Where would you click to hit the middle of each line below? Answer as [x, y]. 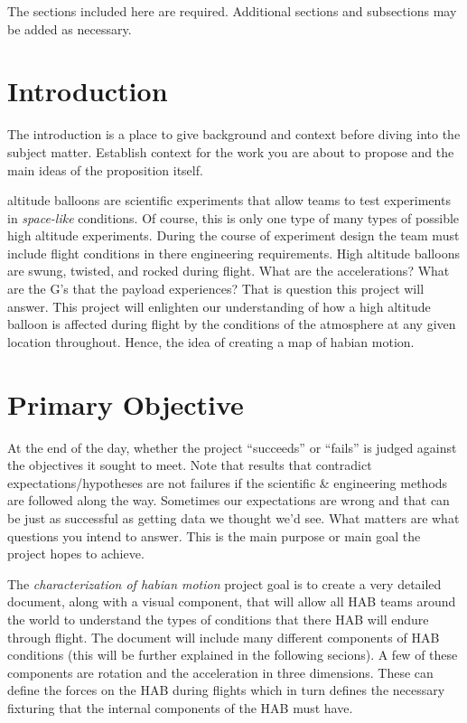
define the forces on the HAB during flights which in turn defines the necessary [226, 690]
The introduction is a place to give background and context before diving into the [234, 134]
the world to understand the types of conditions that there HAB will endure [218, 619]
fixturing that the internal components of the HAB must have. [180, 707]
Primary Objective [126, 404]
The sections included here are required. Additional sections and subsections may [232, 11]
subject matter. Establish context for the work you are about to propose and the [231, 151]
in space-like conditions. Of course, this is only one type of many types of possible [233, 217]
